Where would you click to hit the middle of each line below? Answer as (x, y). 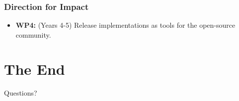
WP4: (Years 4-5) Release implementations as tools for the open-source (125, 25)
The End (35, 69)
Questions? (21, 92)
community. (33, 34)
